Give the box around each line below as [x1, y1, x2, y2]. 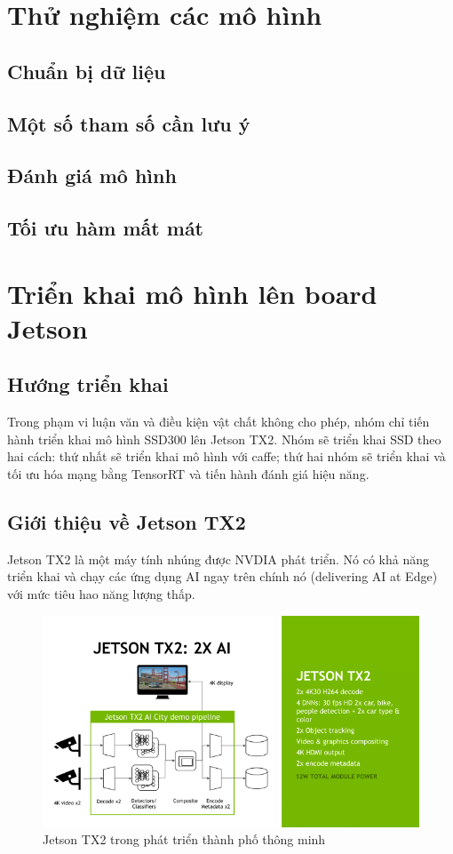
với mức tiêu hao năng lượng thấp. [7, 585, 195, 603]
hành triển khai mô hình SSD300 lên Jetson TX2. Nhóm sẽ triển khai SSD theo [7, 429, 441, 448]
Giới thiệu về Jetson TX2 [7, 508, 246, 536]
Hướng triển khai [7, 371, 169, 398]
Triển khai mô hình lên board [7, 275, 377, 311]
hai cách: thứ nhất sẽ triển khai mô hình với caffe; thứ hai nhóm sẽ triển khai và [7, 447, 446, 466]
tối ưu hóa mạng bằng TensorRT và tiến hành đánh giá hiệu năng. [7, 465, 370, 483]
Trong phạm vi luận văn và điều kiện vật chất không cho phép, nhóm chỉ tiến [7, 412, 430, 431]
